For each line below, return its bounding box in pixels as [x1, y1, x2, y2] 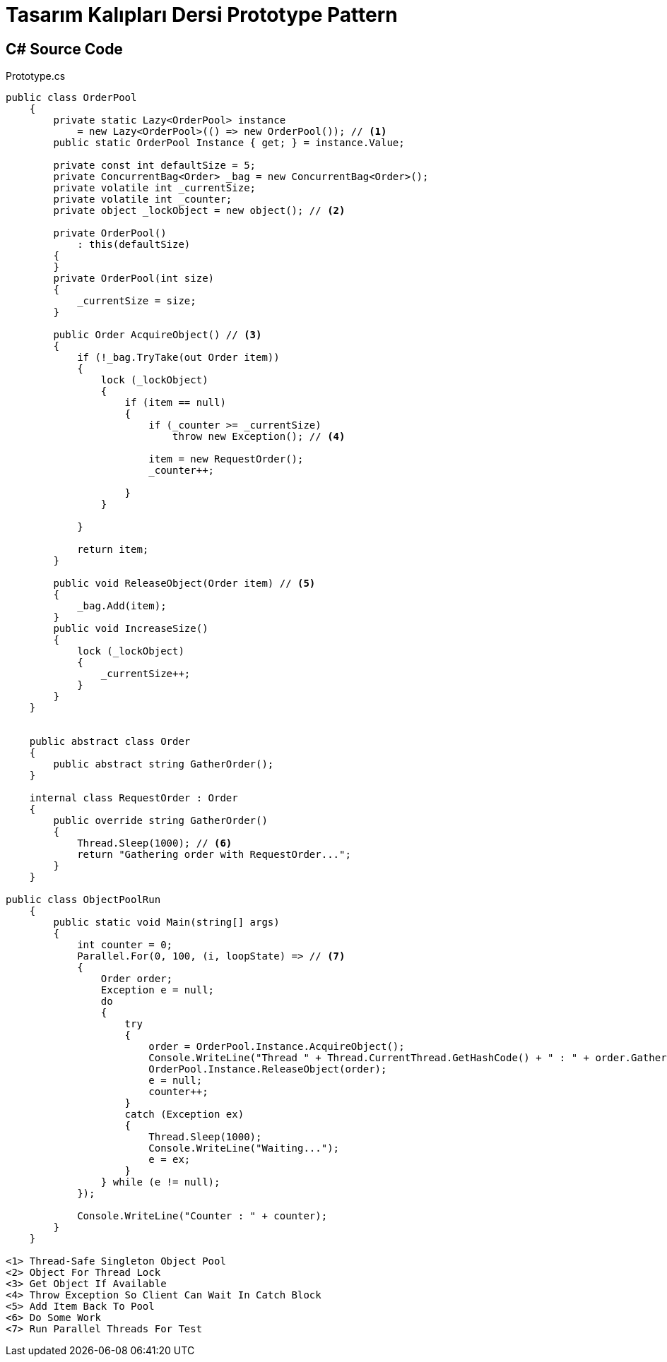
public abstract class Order [29, 736, 191, 748]
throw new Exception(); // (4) [172, 431, 346, 443]
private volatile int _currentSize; [53, 182, 256, 194]
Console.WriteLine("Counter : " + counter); [77, 1210, 328, 1222]
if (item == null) [124, 397, 226, 409]
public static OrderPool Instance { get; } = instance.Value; [53, 137, 405, 149]
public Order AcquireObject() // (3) [53, 329, 262, 341]
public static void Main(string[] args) [53, 916, 280, 928]
